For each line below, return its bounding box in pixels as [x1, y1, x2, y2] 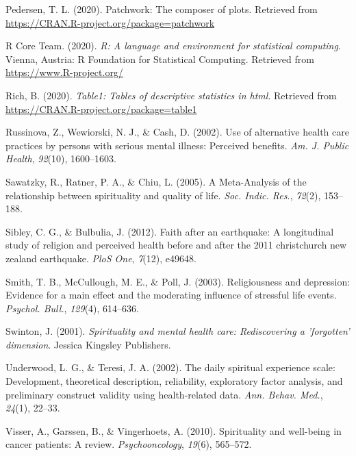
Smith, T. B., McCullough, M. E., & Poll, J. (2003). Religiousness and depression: [5, 274, 351, 288]
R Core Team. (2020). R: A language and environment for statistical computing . [5, 38, 341, 53]
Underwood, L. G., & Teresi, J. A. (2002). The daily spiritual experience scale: [5, 360, 335, 375]
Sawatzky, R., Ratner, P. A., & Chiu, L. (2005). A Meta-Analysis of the [5, 174, 307, 188]
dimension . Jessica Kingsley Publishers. [5, 337, 171, 351]
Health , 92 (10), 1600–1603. [5, 151, 116, 166]
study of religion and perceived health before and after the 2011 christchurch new [5, 238, 347, 252]
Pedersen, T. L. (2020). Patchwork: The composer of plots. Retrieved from [5, 2, 318, 16]
